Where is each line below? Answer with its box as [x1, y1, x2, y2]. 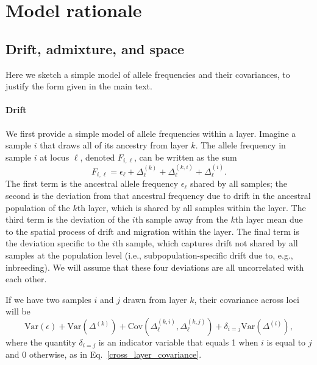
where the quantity [5, 336, 76, 348]
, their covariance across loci [194, 293, 299, 305]
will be [5, 305, 30, 318]
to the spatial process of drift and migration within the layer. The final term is [5, 224, 299, 237]
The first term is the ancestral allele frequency [5, 177, 179, 190]
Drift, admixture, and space [5, 39, 185, 58]
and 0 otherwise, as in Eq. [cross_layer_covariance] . [5, 348, 202, 361]
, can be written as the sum [134, 150, 237, 163]
